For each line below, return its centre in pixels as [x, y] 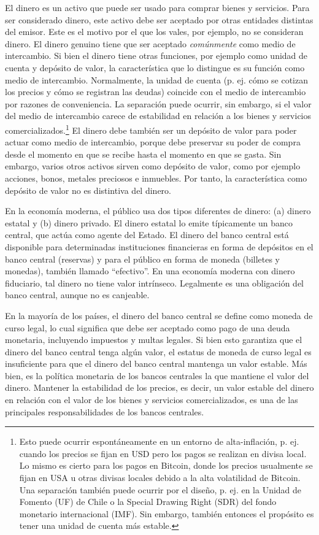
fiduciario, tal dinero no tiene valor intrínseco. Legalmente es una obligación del [155, 283]
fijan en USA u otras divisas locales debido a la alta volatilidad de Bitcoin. [160, 478]
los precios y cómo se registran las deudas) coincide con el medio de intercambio [156, 92]
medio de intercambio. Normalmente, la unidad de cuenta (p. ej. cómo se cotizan [157, 79]
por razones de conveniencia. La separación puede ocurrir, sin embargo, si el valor [158, 103]
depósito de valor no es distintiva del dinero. [88, 190]
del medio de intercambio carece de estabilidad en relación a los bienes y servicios [158, 116]
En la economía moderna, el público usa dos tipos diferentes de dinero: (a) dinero [158, 211]
